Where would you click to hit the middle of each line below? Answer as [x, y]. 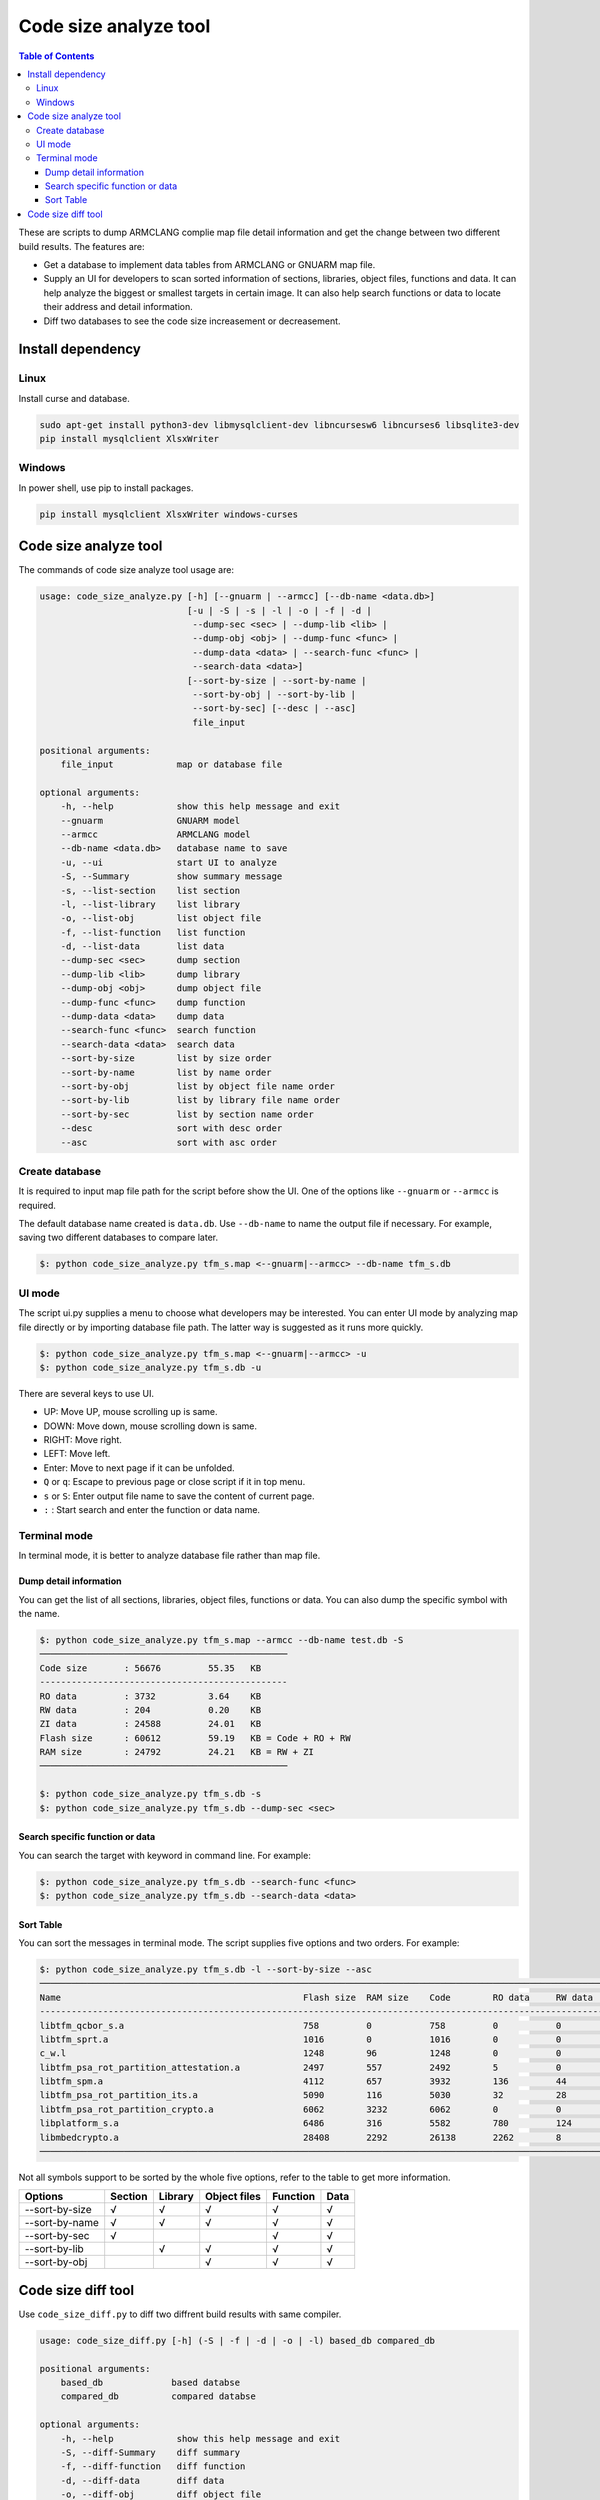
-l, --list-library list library [150, 904]
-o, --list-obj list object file [161, 918]
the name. [39, 1613]
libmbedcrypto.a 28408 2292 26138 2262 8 [300, 2137]
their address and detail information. [118, 307]
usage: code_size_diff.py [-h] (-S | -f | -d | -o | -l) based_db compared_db [237, 2340]
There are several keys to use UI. [86, 1393]
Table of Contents [56, 56]
